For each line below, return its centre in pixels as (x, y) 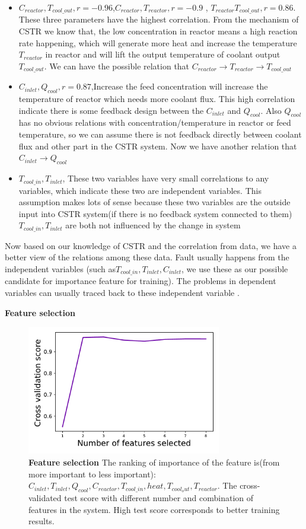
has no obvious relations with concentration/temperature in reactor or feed (155, 122)
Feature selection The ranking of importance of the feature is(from (154, 462)
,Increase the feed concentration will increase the (179, 86)
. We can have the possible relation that (117, 66)
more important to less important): (92, 474)
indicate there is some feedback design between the (111, 110)
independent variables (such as (60, 268)
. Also (271, 110)
